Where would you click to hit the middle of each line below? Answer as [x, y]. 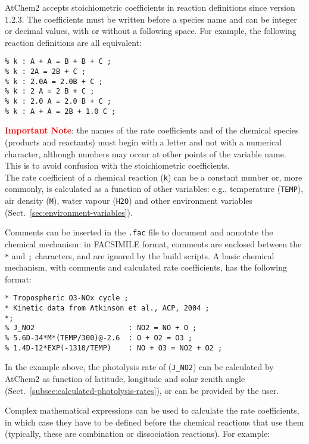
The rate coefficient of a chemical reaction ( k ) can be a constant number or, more [154, 177]
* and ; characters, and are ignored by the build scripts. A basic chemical [140, 255]
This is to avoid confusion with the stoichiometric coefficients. [117, 165]
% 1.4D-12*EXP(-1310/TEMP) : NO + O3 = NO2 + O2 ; [114, 348]
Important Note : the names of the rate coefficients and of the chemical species [152, 130]
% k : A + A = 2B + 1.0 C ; [60, 111]
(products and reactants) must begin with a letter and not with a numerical [143, 142]
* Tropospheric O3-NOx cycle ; [67, 298]
